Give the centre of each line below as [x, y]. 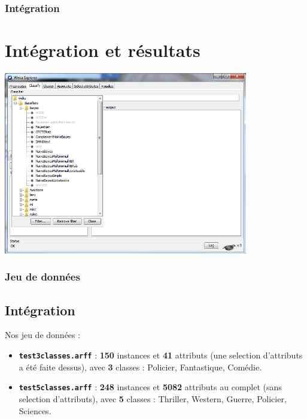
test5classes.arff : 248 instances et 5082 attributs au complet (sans [150, 387]
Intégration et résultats [103, 50]
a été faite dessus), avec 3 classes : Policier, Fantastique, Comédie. [140, 367]
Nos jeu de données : [43, 335]
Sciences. [35, 410]
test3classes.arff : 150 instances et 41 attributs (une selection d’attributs [161, 355]
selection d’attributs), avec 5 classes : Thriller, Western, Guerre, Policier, [153, 398]
